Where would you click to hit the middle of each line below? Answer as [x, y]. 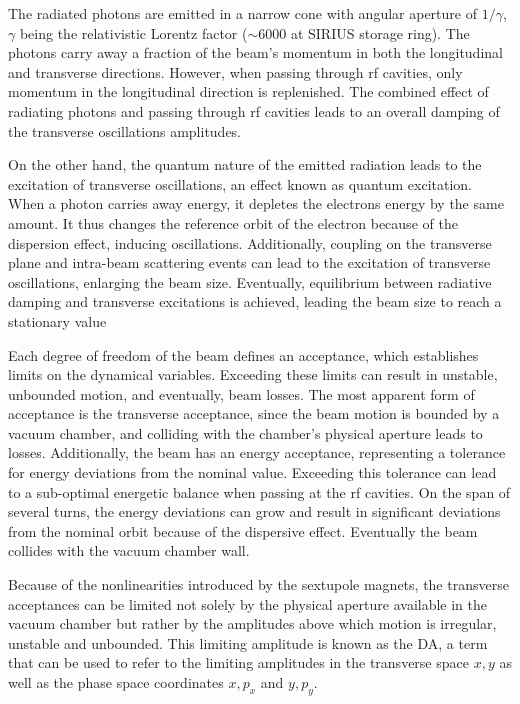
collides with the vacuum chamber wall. [129, 550]
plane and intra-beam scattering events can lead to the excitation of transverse [249, 262]
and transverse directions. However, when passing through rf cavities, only [235, 71]
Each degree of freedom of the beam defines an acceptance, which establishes [243, 354]
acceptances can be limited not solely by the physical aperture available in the [248, 603]
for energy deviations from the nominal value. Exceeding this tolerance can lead [252, 472]
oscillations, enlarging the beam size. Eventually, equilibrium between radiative [250, 281]
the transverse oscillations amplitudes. [125, 130]
